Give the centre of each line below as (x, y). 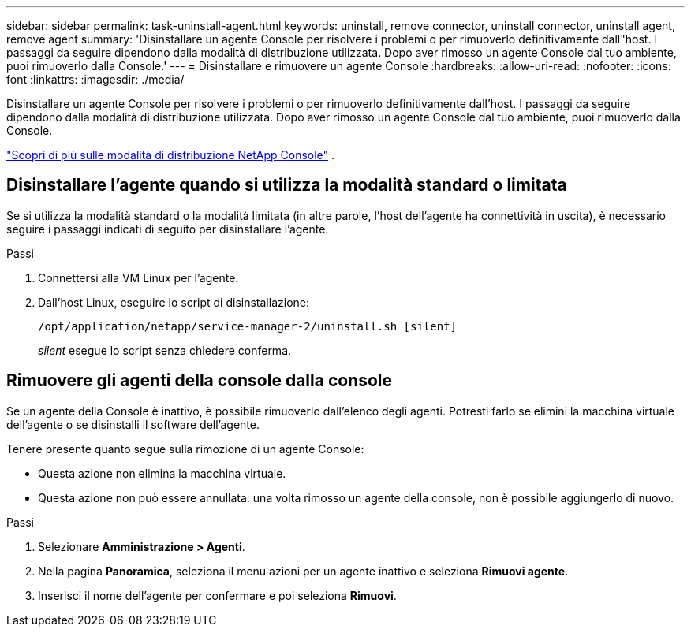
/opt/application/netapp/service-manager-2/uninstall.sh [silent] (248, 326)
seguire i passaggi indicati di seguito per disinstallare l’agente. (168, 229)
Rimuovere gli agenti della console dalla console (200, 381)
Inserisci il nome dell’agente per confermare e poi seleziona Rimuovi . (217, 595)
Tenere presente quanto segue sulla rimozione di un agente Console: (185, 449)
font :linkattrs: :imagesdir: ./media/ (95, 79)
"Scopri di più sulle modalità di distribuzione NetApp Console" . (171, 155)
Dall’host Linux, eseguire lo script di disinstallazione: (174, 302)
